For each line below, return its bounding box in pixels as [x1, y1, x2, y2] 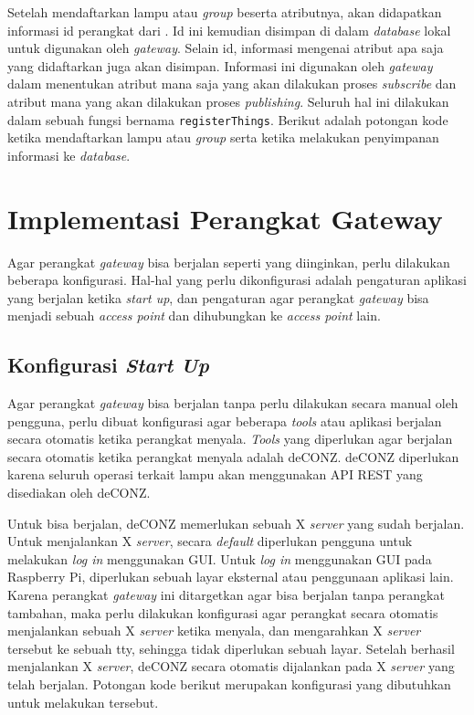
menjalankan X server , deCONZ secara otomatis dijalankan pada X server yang [7, 657, 455, 676]
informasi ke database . [7, 145, 131, 164]
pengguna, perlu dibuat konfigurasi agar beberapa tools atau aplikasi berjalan [7, 411, 442, 430]
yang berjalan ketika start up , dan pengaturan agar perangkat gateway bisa [7, 288, 429, 307]
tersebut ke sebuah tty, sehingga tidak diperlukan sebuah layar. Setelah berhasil [7, 638, 455, 657]
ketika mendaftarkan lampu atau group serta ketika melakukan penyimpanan [7, 128, 439, 147]
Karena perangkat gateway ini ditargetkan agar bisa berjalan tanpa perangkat [7, 585, 445, 605]
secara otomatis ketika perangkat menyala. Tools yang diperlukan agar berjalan [7, 429, 453, 448]
